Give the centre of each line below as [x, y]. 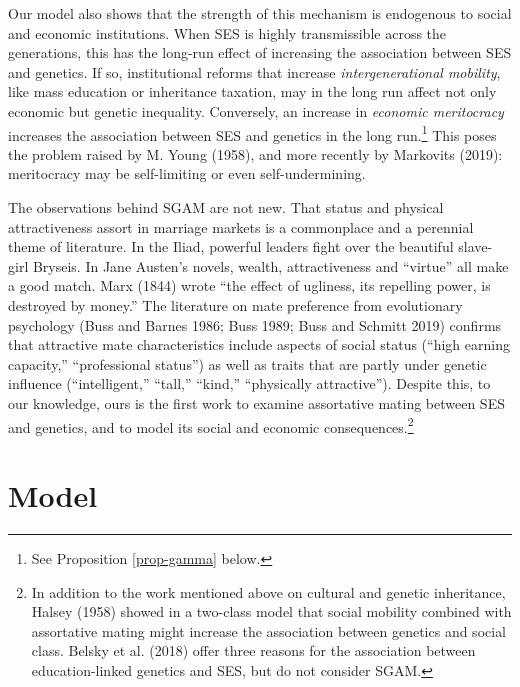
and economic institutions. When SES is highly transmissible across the [227, 32]
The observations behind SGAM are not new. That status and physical [226, 207]
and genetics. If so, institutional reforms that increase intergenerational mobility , [254, 71]
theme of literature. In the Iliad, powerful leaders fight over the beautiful [231, 246]
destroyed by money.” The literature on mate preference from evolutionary [235, 304]
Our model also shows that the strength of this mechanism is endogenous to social [260, 13]
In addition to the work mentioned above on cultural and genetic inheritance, [268, 591]
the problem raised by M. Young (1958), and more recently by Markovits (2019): [255, 153]
